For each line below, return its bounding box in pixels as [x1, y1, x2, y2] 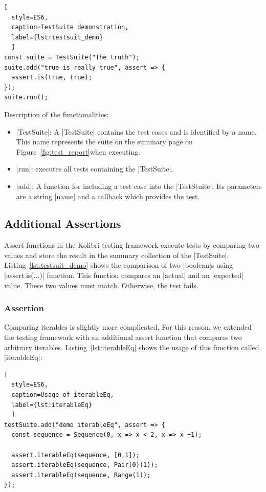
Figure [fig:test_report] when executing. [16, 146, 141, 157]
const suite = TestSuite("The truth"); [4, 53, 140, 61]
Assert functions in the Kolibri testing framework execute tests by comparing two [4, 240, 259, 250]
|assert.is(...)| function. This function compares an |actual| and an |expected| [4, 270, 243, 281]
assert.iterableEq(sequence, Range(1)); [11, 471, 151, 479]
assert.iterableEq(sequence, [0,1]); [11, 451, 140, 459]
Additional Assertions [4, 216, 121, 231]
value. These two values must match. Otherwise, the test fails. [4, 280, 198, 290]
